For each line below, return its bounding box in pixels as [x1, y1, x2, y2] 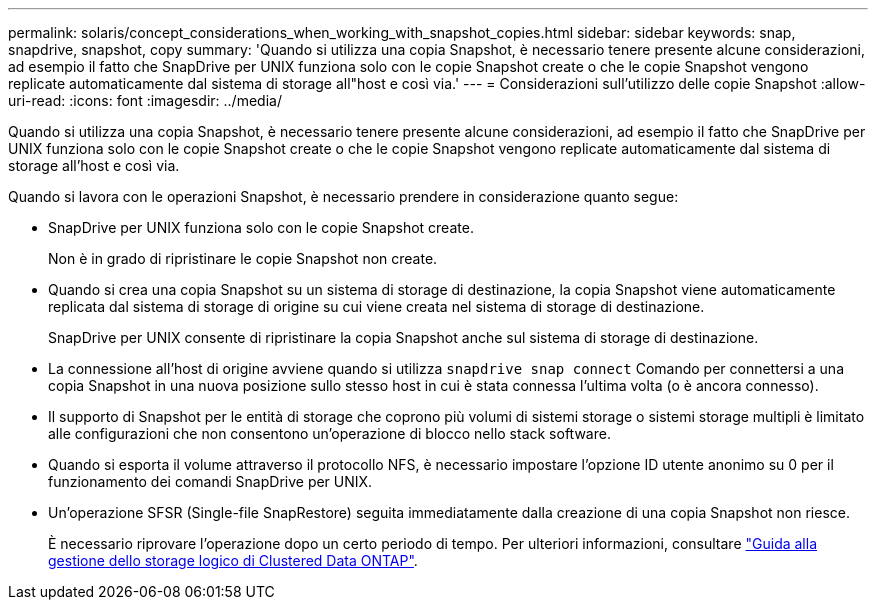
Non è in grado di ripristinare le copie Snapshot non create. [48, 250, 438, 267]
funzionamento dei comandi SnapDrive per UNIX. [48, 473, 373, 490]
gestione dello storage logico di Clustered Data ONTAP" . [48, 552, 418, 569]
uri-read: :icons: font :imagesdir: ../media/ [8, 92, 282, 109]
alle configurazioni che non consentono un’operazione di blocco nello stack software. [48, 425, 611, 442]
